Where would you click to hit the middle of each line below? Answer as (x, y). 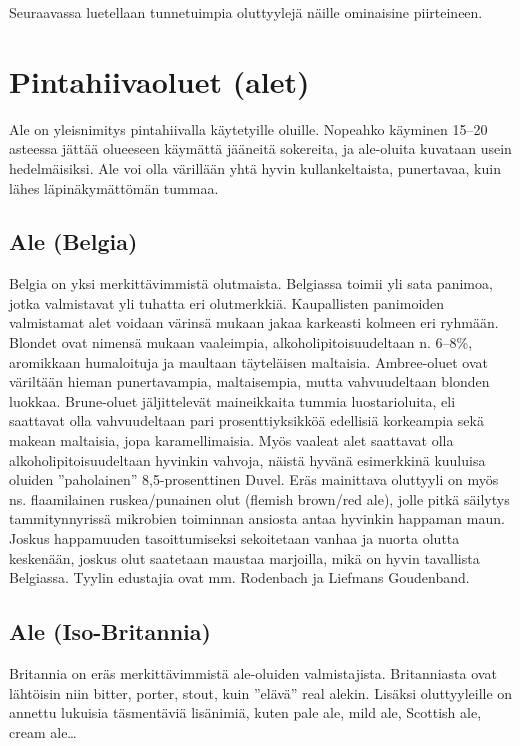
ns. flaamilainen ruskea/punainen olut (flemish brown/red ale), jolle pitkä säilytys (259, 498)
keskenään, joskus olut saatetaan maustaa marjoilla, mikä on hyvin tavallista (244, 557)
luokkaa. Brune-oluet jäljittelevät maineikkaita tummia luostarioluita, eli (232, 400)
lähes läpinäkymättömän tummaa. (114, 187)
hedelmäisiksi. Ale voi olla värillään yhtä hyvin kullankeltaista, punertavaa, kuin (255, 167)
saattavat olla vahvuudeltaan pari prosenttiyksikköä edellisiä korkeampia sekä (246, 420)
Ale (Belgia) (73, 241)
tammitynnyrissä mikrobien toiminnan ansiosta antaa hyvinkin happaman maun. (257, 518)
